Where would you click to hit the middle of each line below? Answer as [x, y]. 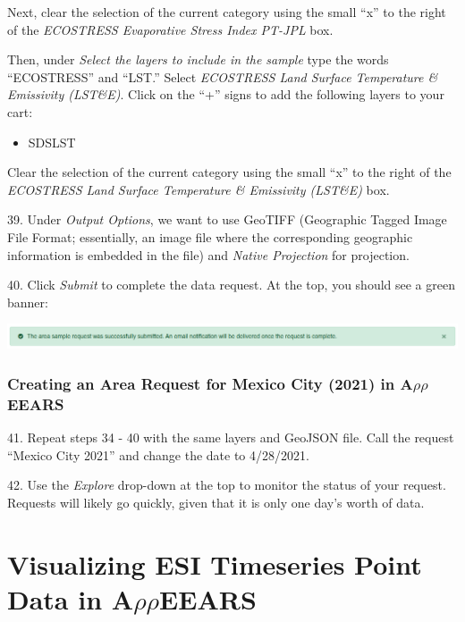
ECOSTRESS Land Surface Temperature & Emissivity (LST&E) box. [199, 189]
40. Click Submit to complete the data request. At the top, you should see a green [231, 285]
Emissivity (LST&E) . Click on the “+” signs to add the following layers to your [226, 94]
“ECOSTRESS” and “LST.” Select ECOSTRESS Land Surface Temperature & [223, 76]
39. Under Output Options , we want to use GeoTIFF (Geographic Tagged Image [227, 219]
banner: [28, 302]
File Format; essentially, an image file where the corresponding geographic [210, 236]
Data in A [71, 598]
